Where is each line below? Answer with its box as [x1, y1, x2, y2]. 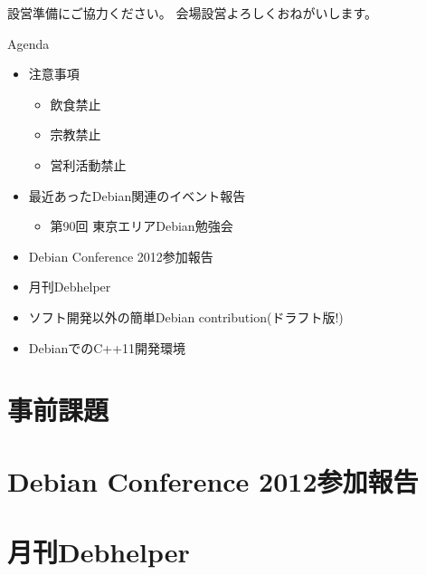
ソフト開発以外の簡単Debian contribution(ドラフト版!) [28, 307, 344, 326]
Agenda [7, 34, 50, 53]
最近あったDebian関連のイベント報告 [28, 186, 246, 205]
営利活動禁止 [50, 155, 127, 174]
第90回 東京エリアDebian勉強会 [50, 216, 233, 235]
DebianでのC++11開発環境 [28, 338, 186, 357]
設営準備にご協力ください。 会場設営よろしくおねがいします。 [7, 4, 377, 22]
